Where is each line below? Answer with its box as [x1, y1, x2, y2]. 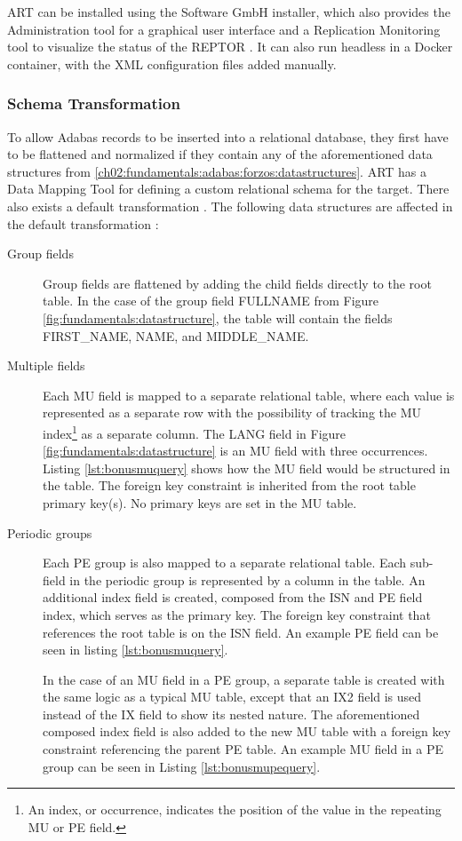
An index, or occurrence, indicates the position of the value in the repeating [28, 800, 442, 819]
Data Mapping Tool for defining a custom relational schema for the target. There [7, 179, 450, 198]
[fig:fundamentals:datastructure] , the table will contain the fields [43, 308, 393, 327]
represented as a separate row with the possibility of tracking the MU [43, 403, 422, 422]
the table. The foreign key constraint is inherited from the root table [43, 476, 416, 495]
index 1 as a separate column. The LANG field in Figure [43, 421, 346, 442]
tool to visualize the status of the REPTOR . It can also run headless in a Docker [7, 37, 453, 56]
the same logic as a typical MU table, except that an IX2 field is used [43, 687, 422, 706]
